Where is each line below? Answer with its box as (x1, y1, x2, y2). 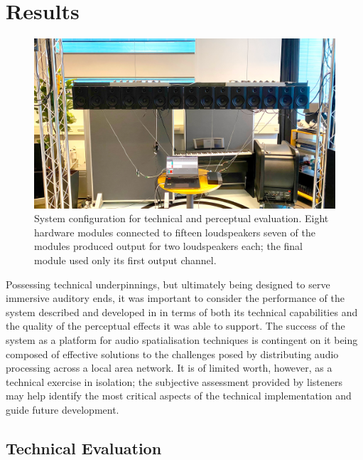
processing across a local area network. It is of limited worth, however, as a (6, 360, 332, 375)
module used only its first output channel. (34, 253, 217, 267)
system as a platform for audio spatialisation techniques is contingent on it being (6, 332, 358, 347)
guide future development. (6, 402, 119, 417)
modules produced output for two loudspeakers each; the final (34, 239, 303, 253)
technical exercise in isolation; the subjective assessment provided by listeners (6, 374, 343, 389)
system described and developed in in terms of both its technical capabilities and (6, 304, 358, 319)
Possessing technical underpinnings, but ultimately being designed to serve (6, 276, 330, 291)
